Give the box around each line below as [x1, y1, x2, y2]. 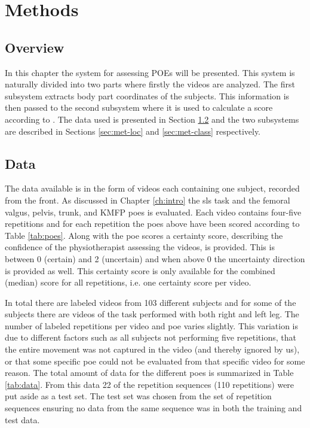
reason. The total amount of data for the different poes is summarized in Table [5, 366, 294, 379]
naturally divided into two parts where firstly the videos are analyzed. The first [5, 78, 295, 90]
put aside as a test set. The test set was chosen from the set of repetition [5, 390, 272, 402]
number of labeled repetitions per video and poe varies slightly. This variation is [5, 319, 299, 332]
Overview [5, 38, 65, 56]
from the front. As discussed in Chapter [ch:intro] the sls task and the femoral [5, 193, 290, 206]
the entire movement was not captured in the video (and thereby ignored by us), [5, 343, 300, 356]
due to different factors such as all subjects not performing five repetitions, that [5, 331, 296, 344]
